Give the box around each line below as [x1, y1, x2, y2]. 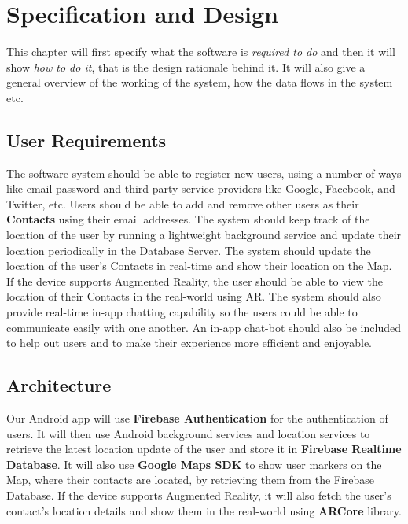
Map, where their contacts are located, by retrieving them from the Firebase [6, 471, 375, 488]
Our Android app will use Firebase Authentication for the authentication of [6, 410, 388, 426]
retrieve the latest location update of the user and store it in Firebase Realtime [6, 441, 402, 457]
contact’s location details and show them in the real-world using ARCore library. [6, 502, 402, 518]
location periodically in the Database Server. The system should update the [6, 242, 371, 258]
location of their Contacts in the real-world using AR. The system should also [6, 288, 381, 304]
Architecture [6, 373, 112, 397]
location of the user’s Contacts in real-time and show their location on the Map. [6, 257, 392, 274]
